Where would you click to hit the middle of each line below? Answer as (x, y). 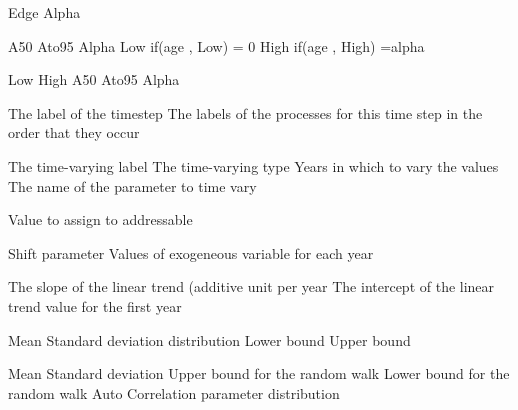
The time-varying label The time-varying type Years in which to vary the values (253, 165)
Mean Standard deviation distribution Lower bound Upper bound (209, 339)
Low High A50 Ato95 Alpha (94, 79)
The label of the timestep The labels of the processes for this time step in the (245, 112)
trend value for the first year (95, 305)
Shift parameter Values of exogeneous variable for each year (191, 252)
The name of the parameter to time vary (132, 185)
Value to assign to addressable (100, 219)
